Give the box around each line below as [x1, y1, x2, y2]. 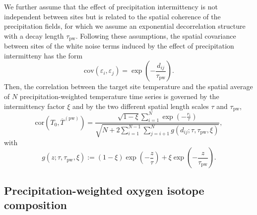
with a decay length [4, 30, 64, 41]
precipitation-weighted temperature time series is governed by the [19, 91, 219, 102]
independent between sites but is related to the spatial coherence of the [4, 11, 221, 21]
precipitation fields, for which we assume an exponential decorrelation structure [4, 21, 246, 31]
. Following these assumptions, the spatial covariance [75, 30, 236, 41]
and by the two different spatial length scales [72, 101, 209, 111]
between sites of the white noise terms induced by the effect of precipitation [4, 41, 234, 51]
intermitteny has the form [4, 50, 83, 60]
